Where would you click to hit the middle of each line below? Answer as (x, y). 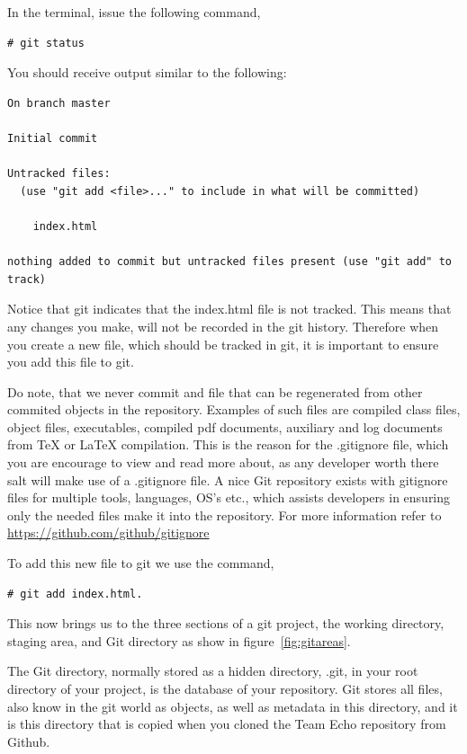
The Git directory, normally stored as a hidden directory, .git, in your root (213, 671)
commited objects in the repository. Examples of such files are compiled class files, (234, 409)
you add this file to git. (71, 362)
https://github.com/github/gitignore (108, 532)
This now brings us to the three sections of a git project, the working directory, (226, 623)
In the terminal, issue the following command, (134, 12)
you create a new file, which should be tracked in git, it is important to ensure (223, 344)
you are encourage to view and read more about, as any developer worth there (223, 462)
